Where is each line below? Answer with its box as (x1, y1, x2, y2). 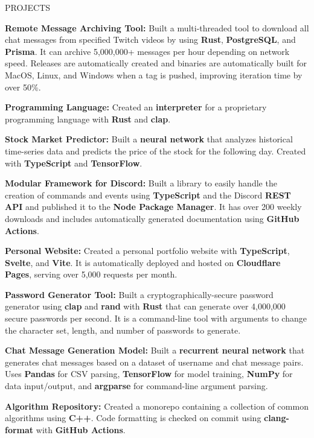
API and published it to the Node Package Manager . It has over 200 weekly (5, 200, 302, 213)
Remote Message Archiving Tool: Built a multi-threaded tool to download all (5, 21, 309, 34)
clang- (264, 411, 289, 424)
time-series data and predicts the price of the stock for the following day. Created (5, 144, 306, 157)
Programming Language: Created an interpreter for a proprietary (5, 101, 267, 113)
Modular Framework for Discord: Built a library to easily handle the (5, 177, 277, 189)
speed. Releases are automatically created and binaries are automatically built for (5, 57, 307, 69)
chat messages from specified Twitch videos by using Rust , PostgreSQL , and (5, 33, 296, 46)
